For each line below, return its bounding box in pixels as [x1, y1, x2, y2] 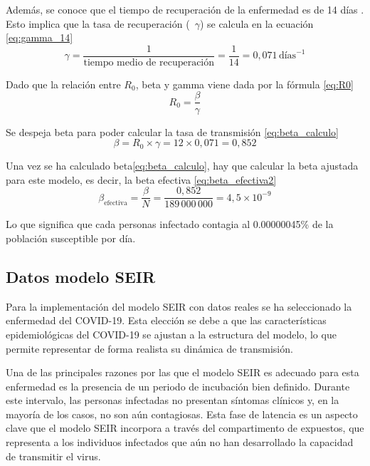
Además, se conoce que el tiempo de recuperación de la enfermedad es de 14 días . [6, 2, 364, 16]
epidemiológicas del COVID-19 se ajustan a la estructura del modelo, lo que [6, 326, 337, 341]
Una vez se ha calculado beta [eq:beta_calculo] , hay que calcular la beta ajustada [6, 158, 359, 173]
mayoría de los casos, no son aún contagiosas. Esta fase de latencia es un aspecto [6, 406, 358, 421]
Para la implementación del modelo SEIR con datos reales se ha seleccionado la [6, 299, 352, 314]
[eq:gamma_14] [6, 30, 73, 45]
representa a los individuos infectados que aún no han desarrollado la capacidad [6, 435, 354, 450]
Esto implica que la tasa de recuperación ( [6, 16, 190, 31]
